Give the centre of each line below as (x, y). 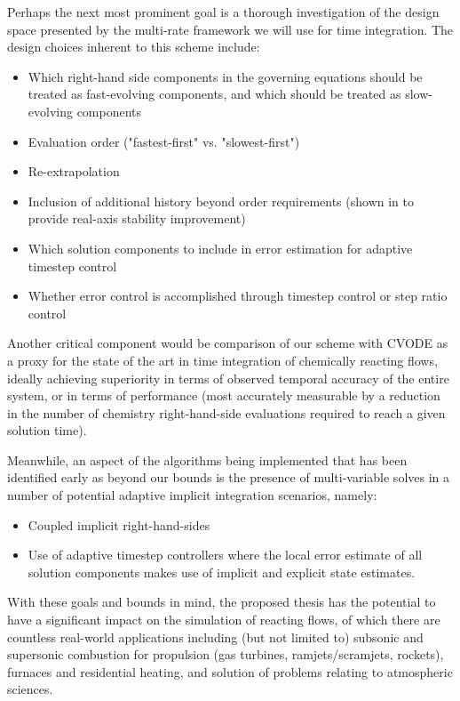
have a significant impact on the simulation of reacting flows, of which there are (224, 620)
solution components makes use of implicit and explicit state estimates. (222, 572)
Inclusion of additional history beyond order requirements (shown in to (221, 201)
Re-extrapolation (74, 171)
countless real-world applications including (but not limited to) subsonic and (215, 637)
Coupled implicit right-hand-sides (119, 524)
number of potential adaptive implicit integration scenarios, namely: (192, 495)
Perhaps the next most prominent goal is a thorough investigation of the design (223, 12)
